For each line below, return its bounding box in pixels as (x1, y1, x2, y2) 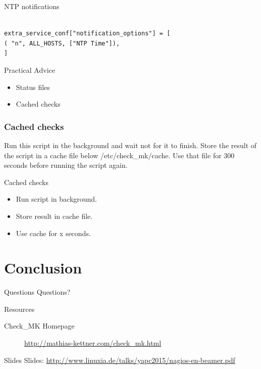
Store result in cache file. (16, 210, 93, 221)
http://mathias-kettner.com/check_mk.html (24, 338, 162, 348)
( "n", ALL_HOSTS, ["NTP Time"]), (4, 39, 120, 47)
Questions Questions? (4, 287, 71, 297)
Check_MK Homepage (4, 320, 75, 331)
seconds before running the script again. (4, 160, 128, 170)
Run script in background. (16, 194, 97, 204)
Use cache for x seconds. (16, 227, 91, 238)
